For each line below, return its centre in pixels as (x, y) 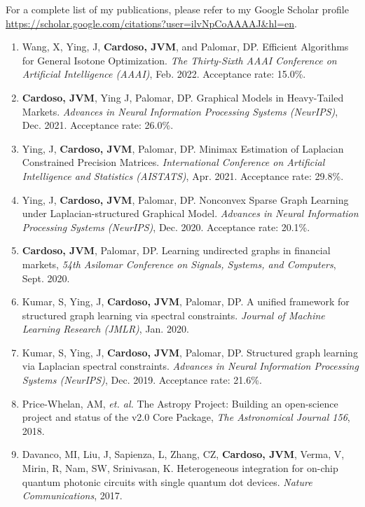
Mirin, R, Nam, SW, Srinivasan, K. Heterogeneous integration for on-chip (180, 468)
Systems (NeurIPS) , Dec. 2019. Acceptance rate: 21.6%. (142, 380)
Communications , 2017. (72, 495)
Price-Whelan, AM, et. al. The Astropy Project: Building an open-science (180, 403)
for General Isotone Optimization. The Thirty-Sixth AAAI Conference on (179, 60)
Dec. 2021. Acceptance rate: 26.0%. (98, 125)
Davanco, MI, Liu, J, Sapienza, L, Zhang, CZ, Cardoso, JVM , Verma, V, (183, 454)
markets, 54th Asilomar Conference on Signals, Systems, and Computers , (179, 264)
